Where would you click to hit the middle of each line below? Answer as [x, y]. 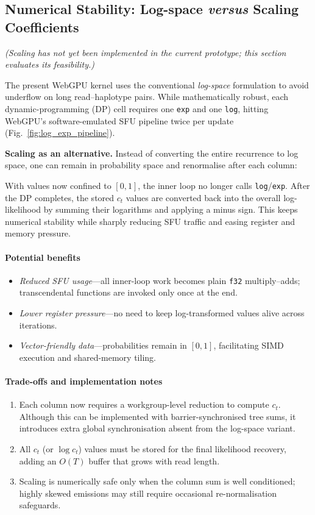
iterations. [38, 325]
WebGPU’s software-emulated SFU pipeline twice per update [119, 120]
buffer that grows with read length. [154, 460]
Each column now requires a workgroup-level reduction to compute [144, 404]
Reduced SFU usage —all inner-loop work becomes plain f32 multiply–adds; [160, 280]
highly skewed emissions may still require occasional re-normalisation [148, 493]
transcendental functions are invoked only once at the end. [128, 292]
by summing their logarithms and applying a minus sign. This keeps [171, 209]
